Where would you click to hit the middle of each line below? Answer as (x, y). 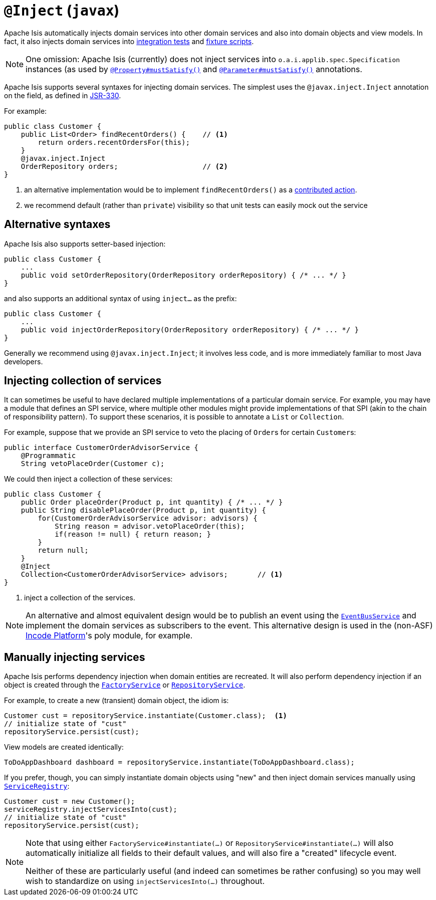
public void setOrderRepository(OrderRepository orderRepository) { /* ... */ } (183, 275)
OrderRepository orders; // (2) (124, 166)
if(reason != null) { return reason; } (133, 534)
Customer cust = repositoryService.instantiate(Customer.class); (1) (146, 716)
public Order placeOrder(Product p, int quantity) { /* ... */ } (152, 502)
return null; (63, 550)
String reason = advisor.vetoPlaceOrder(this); (150, 526)
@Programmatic (48, 456)
